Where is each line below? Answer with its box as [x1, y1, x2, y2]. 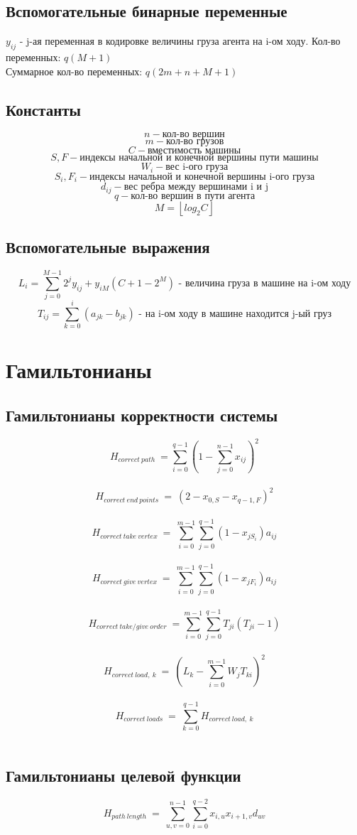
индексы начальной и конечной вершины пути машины [79, 153, 319, 163]
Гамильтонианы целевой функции [6, 765, 241, 787]
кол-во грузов [166, 136, 224, 147]
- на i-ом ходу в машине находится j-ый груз [138, 308, 332, 319]
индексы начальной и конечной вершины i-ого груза [89, 171, 315, 182]
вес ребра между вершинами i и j [123, 182, 268, 193]
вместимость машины [147, 146, 241, 156]
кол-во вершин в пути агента [131, 190, 256, 201]
